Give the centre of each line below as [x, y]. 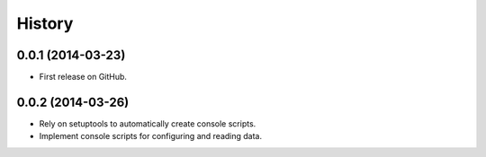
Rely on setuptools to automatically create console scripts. [148, 123]
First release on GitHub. [83, 77]
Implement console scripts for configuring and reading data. [151, 136]
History [45, 23]
